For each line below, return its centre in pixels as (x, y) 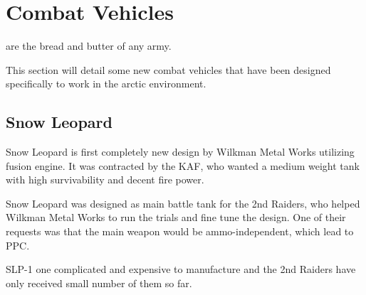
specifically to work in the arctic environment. (106, 84)
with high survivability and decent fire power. (105, 179)
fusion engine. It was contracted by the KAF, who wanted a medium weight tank (183, 165)
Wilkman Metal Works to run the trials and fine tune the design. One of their (176, 217)
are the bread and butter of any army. (89, 46)
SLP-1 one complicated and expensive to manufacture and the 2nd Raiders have (181, 269)
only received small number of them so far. (99, 283)
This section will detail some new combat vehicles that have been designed (168, 69)
